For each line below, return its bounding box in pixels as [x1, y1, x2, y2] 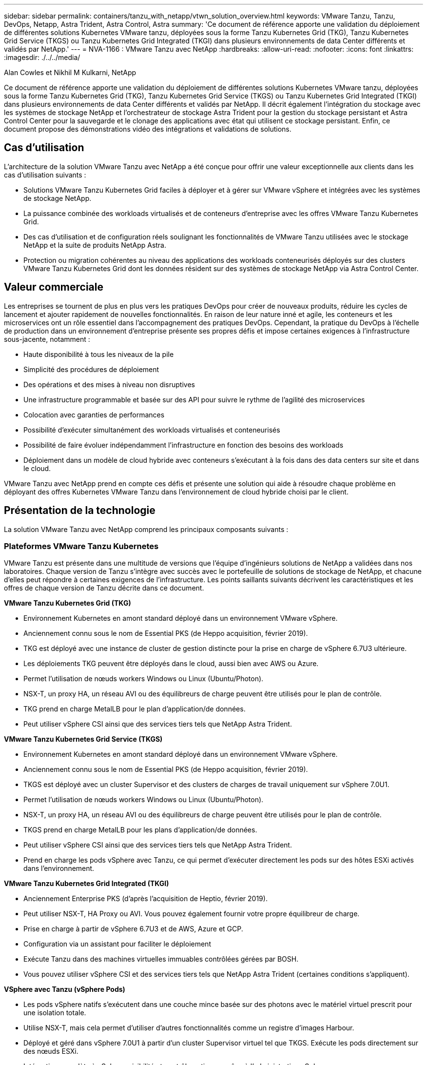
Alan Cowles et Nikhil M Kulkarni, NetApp [4, 68, 136, 77]
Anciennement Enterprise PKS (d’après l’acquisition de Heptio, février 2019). [23, 894, 268, 903]
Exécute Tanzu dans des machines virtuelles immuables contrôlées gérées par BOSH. [23, 955, 299, 964]
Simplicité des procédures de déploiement [23, 365, 159, 374]
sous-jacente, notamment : [4, 335, 90, 343]
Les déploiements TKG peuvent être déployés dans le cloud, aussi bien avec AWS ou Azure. [23, 659, 319, 668]
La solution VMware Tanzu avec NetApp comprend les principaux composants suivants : [4, 525, 289, 533]
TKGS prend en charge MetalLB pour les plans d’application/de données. [23, 826, 257, 834]
